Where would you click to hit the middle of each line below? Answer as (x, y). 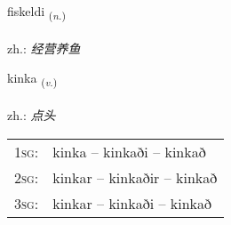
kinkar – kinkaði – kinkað (132, 203)
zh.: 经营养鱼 (44, 48)
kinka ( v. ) (32, 79)
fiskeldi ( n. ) (36, 12)
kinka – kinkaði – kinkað (129, 151)
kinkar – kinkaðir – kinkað (135, 177)
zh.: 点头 (32, 115)
